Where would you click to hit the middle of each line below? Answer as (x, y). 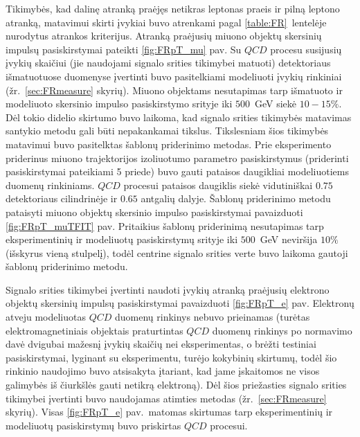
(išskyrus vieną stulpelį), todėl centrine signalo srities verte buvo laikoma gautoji (177, 252)
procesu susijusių (306, 49)
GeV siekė (276, 104)
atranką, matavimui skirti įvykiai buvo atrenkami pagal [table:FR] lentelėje (166, 22)
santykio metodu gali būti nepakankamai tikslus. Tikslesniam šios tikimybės (167, 131)
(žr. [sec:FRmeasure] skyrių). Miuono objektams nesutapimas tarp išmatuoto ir (174, 90)
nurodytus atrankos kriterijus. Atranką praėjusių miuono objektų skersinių (164, 36)
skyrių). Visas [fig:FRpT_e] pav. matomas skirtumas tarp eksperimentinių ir (169, 412)
